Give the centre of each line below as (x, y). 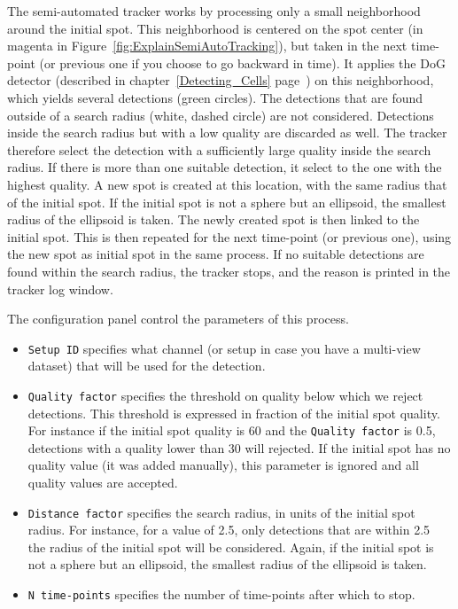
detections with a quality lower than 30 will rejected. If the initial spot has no (239, 447)
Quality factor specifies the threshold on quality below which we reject (225, 395)
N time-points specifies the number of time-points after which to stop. (221, 594)
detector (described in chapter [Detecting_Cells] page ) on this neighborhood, (221, 80)
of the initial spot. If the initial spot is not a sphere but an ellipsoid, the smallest (227, 202)
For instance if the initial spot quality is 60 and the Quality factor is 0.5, (232, 430)
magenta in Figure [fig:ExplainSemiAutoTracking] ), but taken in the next (207, 46)
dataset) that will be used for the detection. (147, 366)
